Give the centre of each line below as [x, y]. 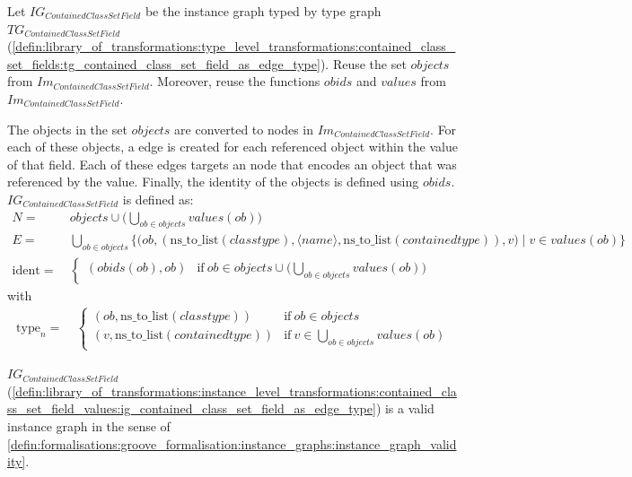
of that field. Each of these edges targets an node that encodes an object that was [232, 164]
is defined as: [158, 199]
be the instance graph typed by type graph [263, 11]
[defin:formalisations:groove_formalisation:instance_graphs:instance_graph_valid [232, 443]
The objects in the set [67, 129]
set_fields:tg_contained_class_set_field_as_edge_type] [164, 63]
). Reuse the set [363, 63]
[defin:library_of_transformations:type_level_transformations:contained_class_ [234, 46]
